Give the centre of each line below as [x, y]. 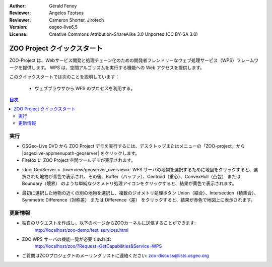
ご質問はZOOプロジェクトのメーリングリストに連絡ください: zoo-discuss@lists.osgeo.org [115, 255]
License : [18, 34]
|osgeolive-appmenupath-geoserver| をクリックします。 [81, 153]
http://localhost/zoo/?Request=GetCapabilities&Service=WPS [98, 246]
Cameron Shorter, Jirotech [77, 20]
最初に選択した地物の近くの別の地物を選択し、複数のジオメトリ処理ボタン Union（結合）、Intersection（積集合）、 [140, 193]
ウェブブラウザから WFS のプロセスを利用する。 [85, 88]
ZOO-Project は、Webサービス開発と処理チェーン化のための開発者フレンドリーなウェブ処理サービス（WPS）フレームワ [134, 60]
